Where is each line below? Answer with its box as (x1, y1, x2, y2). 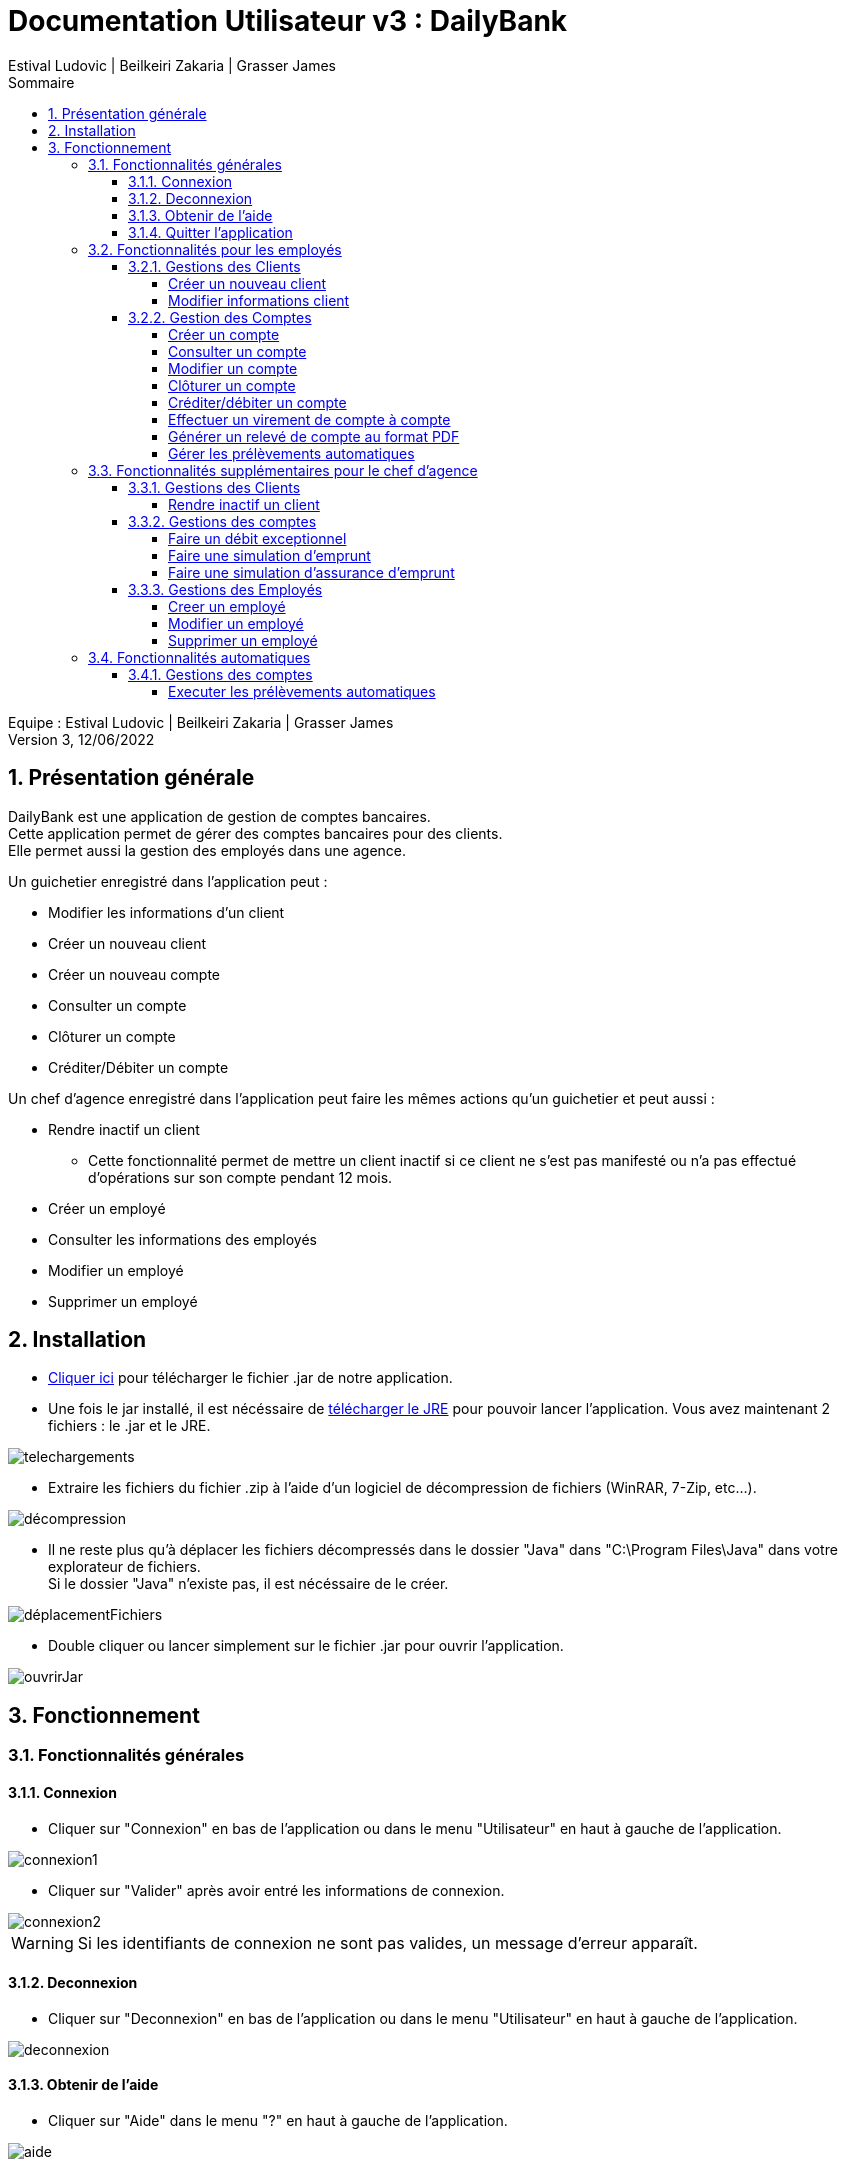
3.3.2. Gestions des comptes (128, 512, 317, 530)
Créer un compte (168, 325, 280, 343)
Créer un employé (48, 1199, 166, 1217)
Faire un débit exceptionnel (168, 529, 347, 547)
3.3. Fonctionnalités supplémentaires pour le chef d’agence (88, 461, 478, 479)
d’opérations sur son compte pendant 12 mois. (88, 1168, 393, 1186)
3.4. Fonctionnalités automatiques (88, 648, 311, 666)
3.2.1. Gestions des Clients (128, 257, 301, 275)
